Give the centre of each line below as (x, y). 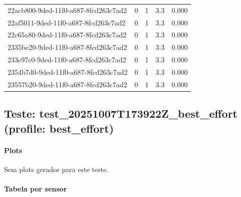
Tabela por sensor (36, 189)
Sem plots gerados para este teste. (56, 169)
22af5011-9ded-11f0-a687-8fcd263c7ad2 (67, 22)
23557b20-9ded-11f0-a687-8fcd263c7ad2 (67, 84)
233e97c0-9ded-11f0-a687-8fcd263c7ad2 (67, 60)
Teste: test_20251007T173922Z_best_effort (121, 113)
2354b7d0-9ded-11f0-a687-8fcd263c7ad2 (68, 72)
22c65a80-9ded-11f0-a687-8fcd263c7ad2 (67, 35)
